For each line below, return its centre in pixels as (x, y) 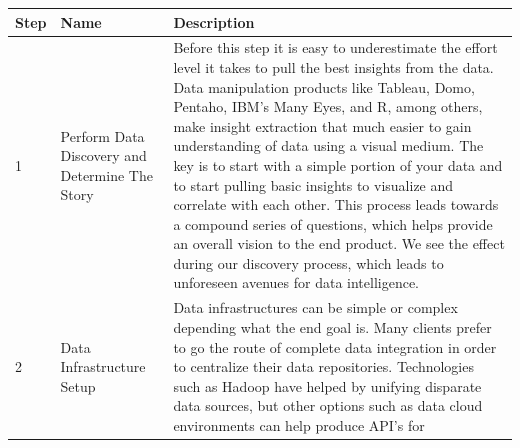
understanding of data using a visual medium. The (328, 145)
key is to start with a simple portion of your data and (338, 164)
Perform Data (102, 135)
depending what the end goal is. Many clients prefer (332, 326)
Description (214, 21)
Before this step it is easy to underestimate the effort (335, 47)
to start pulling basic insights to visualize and (313, 184)
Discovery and (103, 155)
